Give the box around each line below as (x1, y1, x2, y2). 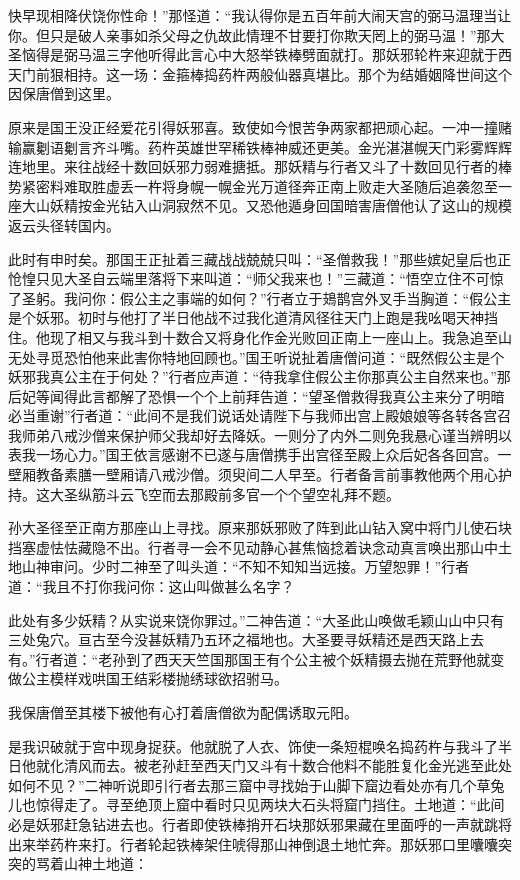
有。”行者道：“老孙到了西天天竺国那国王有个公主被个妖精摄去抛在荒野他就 (8, 648, 491, 669)
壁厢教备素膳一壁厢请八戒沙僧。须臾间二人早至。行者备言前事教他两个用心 (8, 464, 498, 485)
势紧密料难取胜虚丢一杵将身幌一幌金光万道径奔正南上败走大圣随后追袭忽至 (8, 175, 498, 196)
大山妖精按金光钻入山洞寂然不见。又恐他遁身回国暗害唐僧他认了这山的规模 (21, 195, 512, 216)
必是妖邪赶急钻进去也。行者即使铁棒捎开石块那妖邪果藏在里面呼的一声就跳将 (8, 813, 512, 834)
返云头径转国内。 (8, 214, 120, 235)
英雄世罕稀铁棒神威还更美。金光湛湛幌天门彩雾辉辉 (175, 136, 512, 157)
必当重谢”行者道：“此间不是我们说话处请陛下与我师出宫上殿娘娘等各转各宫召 (8, 405, 512, 426)
